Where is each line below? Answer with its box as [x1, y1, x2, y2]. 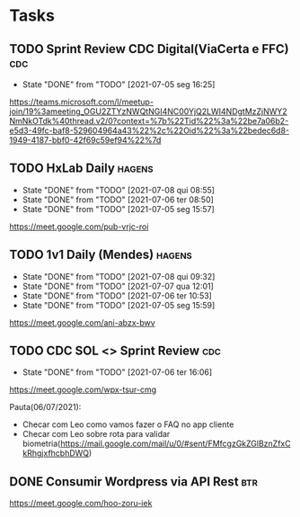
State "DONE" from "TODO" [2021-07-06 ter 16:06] [22, 367, 213, 378]
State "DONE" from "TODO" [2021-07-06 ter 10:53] [22, 290, 213, 301]
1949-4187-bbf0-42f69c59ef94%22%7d [9, 135, 162, 145]
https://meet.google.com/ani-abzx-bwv [9, 316, 155, 328]
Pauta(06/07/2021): [9, 402, 82, 413]
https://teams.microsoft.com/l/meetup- [9, 96, 154, 107]
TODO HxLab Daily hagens [9, 161, 154, 176]
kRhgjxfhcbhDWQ [22, 448, 90, 459]
